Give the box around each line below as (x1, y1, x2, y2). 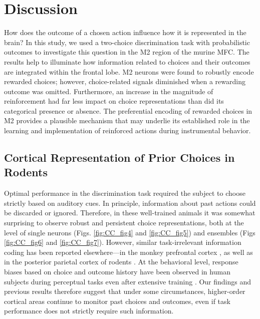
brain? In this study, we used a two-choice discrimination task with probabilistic (4, 37, 250, 47)
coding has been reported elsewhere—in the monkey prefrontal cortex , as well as (4, 246, 253, 257)
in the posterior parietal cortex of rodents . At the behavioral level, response (4, 256, 238, 267)
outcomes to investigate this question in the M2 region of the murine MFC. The (4, 47, 249, 57)
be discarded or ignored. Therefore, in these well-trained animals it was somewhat (4, 207, 255, 218)
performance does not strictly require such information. (4, 305, 174, 316)
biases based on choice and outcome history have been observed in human (4, 266, 230, 276)
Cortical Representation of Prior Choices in (4, 150, 235, 165)
